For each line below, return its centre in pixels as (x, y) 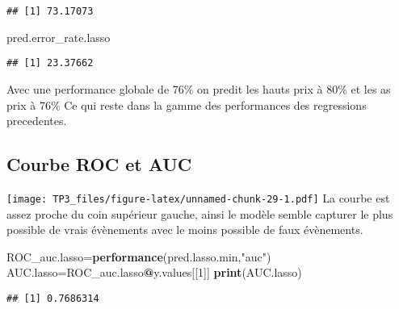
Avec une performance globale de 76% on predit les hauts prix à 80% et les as (199, 88)
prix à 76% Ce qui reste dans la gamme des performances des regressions (187, 104)
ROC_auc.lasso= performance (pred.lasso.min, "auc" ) (139, 256)
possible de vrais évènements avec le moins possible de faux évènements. (185, 230)
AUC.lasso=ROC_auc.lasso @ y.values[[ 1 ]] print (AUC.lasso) (154, 272)
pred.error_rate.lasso (59, 37)
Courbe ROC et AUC (99, 164)
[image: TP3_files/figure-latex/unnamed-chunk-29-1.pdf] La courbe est (198, 197)
